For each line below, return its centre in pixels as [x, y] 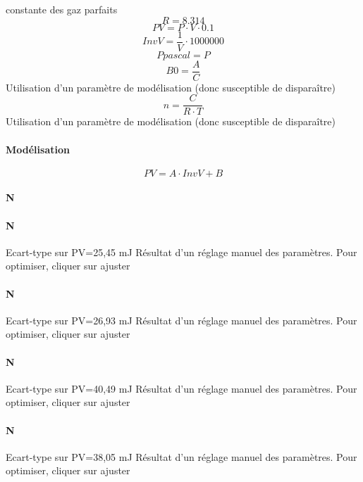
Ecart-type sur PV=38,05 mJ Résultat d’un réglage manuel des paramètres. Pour [181, 456]
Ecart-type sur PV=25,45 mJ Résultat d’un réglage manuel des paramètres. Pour [181, 252]
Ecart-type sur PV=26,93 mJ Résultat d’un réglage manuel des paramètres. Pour [181, 320]
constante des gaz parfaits [62, 9]
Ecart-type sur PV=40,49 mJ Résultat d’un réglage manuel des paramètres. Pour [181, 388]
